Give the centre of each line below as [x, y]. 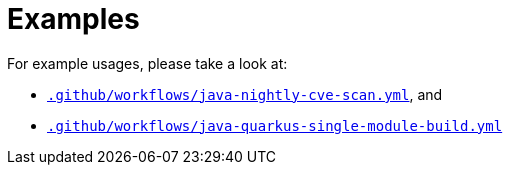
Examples [73, 19]
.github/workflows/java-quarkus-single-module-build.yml [275, 125]
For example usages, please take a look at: [147, 63]
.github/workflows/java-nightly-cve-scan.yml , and [245, 94]
